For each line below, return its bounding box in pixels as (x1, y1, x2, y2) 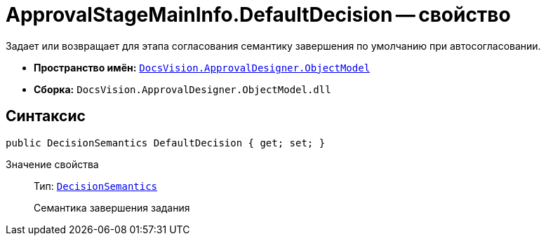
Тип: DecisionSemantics (34, 179, 158, 192)
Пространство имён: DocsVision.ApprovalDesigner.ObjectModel (34, 61, 371, 74)
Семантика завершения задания (34, 201, 190, 214)
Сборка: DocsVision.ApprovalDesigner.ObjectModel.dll (34, 83, 331, 95)
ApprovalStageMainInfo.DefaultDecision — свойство (6, 3, 511, 27)
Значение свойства (6, 158, 99, 170)
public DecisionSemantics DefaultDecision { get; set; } (6, 137, 326, 149)
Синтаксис (6, 107, 86, 125)
